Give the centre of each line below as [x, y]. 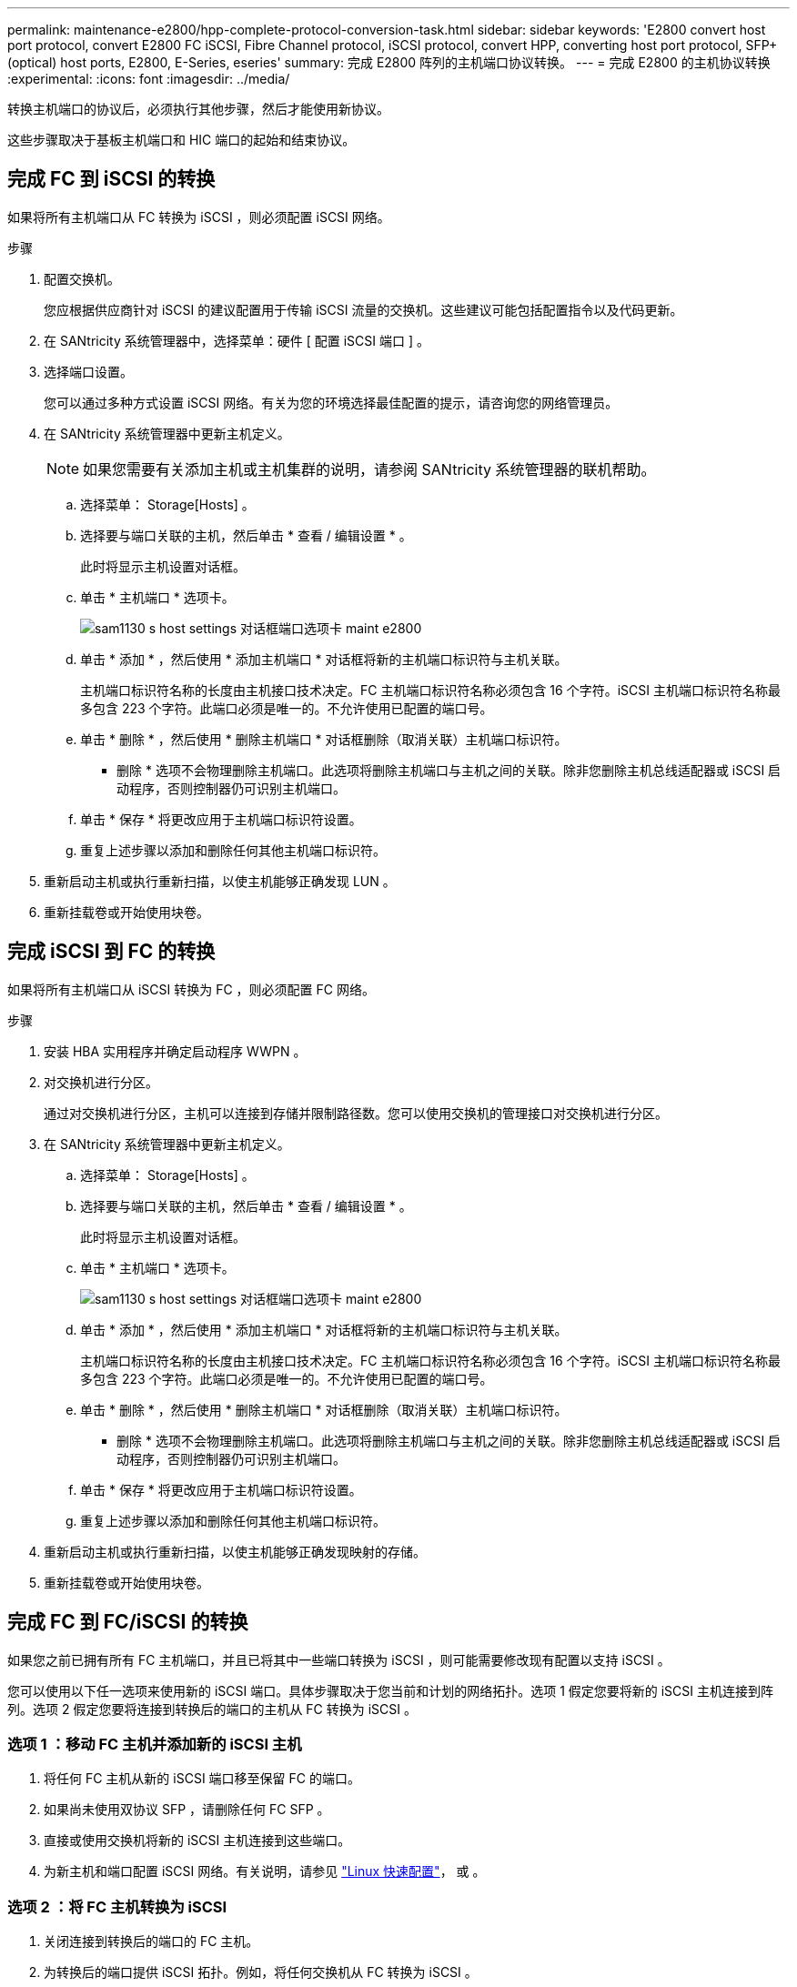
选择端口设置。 [88, 371]
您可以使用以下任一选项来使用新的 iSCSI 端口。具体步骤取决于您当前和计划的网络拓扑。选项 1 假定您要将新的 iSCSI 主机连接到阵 [390, 1690]
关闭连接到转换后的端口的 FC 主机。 [151, 1942]
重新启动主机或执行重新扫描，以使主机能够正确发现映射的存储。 [235, 1551]
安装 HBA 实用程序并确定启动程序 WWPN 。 [175, 1051]
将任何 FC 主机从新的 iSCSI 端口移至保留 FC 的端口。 [202, 1779]
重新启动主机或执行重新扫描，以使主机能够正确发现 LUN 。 [220, 881]
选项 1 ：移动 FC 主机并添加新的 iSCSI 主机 [155, 1744]
